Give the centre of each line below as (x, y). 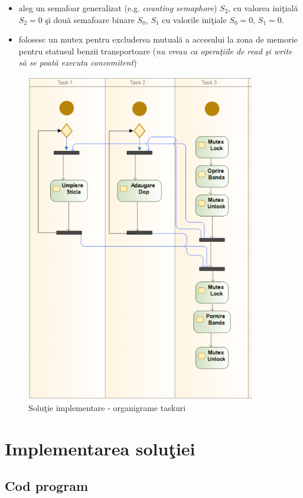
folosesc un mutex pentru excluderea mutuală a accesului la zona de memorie (158, 39)
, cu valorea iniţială (263, 8)
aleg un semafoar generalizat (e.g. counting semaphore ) (118, 8)
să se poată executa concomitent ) (78, 62)
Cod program (46, 486)
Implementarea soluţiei (100, 448)
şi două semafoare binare (90, 19)
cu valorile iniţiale (194, 19)
